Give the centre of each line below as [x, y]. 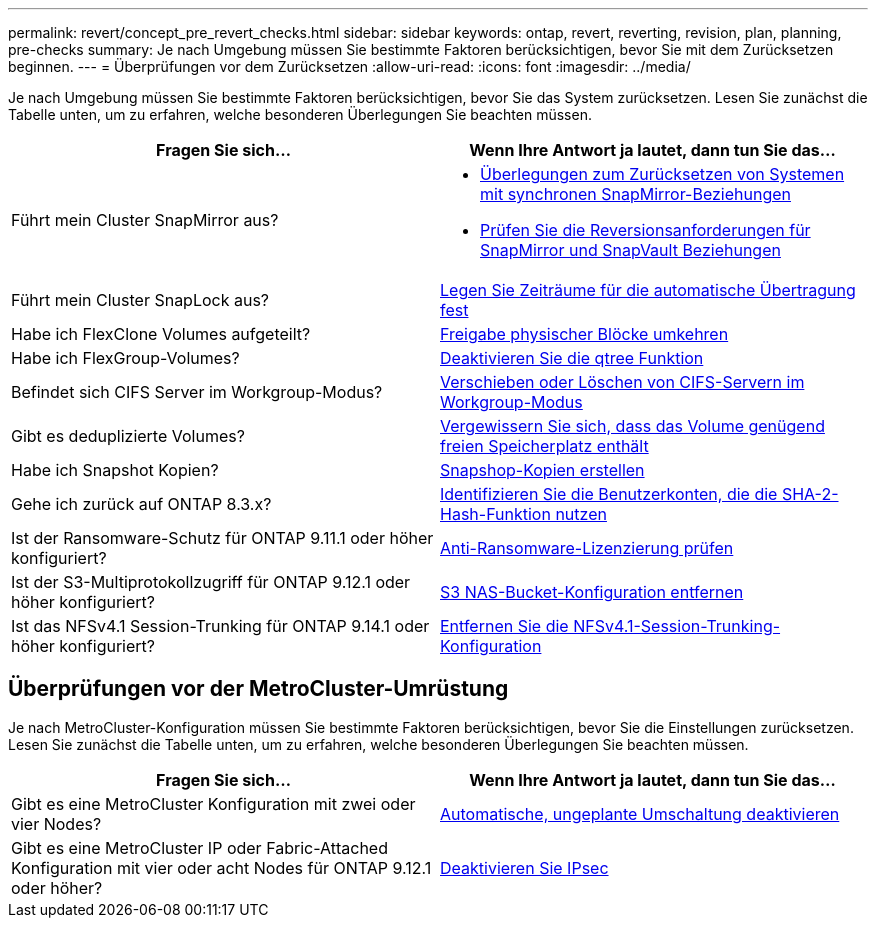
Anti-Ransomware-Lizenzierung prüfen [587, 548]
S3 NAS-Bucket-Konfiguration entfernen [592, 592]
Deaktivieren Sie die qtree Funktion [572, 358]
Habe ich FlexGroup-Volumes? [125, 358]
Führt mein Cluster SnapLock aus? [140, 300]
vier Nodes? [56, 823]
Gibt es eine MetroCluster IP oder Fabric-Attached [199, 847]
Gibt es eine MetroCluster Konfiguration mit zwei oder [213, 803]
